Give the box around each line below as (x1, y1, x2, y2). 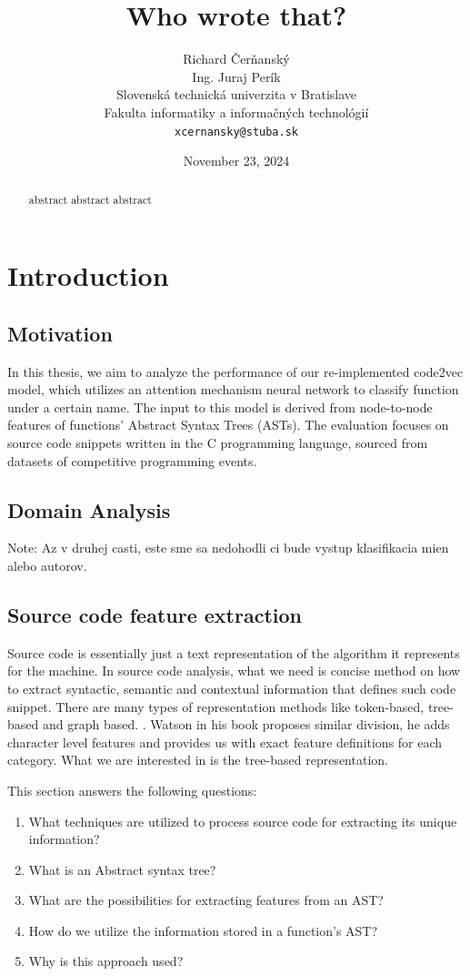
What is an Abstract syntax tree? (28, 859, 216, 879)
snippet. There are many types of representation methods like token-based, (7, 696, 425, 716)
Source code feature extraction (7, 600, 302, 628)
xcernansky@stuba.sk (174, 125, 299, 138)
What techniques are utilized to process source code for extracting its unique (28, 811, 457, 830)
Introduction (7, 257, 169, 294)
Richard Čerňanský (183, 49, 290, 68)
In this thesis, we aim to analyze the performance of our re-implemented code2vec (7, 361, 464, 381)
